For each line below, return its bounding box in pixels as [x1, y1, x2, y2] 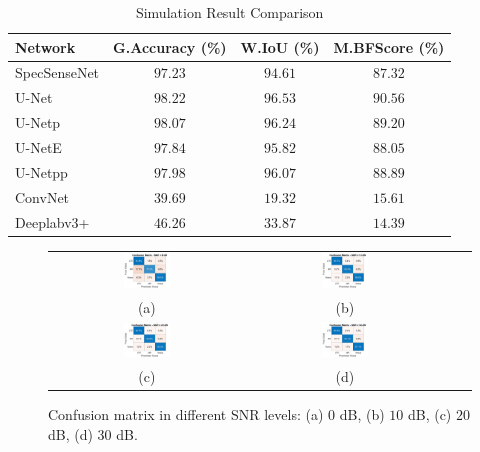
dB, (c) [407, 404, 452, 425]
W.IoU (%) [240, 36, 320, 57]
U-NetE [15, 136, 62, 157]
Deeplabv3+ [15, 211, 90, 232]
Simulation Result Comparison [135, 2, 324, 22]
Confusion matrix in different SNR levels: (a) [48, 404, 324, 425]
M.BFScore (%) [333, 36, 445, 57]
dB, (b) [339, 404, 385, 425]
